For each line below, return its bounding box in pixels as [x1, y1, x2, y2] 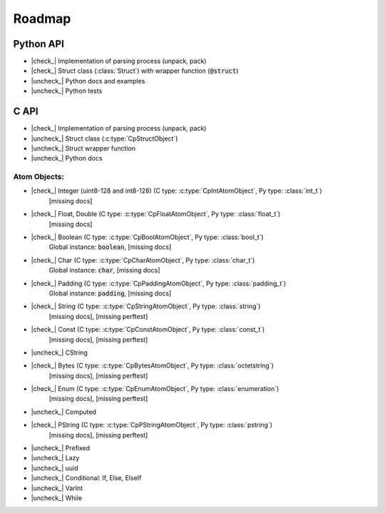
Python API [13, 38, 64, 50]
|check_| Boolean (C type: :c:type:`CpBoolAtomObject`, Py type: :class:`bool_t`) [31, 233, 264, 242]
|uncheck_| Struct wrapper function [31, 143, 135, 153]
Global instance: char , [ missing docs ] [48, 266, 160, 275]
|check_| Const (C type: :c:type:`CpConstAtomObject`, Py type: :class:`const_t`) [31, 325, 265, 334]
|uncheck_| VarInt [31, 484, 83, 492]
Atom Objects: [13, 172, 64, 182]
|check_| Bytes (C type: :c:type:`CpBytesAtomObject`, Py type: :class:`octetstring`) [31, 361, 274, 370]
